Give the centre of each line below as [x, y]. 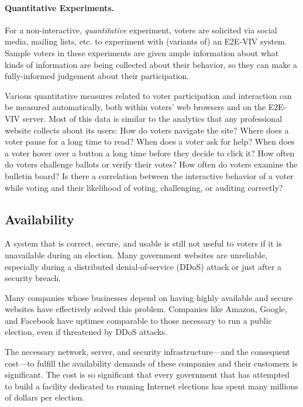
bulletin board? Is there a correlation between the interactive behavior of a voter [149, 175]
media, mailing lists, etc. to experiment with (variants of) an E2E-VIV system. [146, 41]
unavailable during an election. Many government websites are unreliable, [136, 254]
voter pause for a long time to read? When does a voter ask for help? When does [150, 141]
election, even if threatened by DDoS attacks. [86, 332]
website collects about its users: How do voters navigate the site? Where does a [147, 130]
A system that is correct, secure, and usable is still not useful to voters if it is [143, 243]
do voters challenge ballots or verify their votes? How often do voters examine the [151, 164]
